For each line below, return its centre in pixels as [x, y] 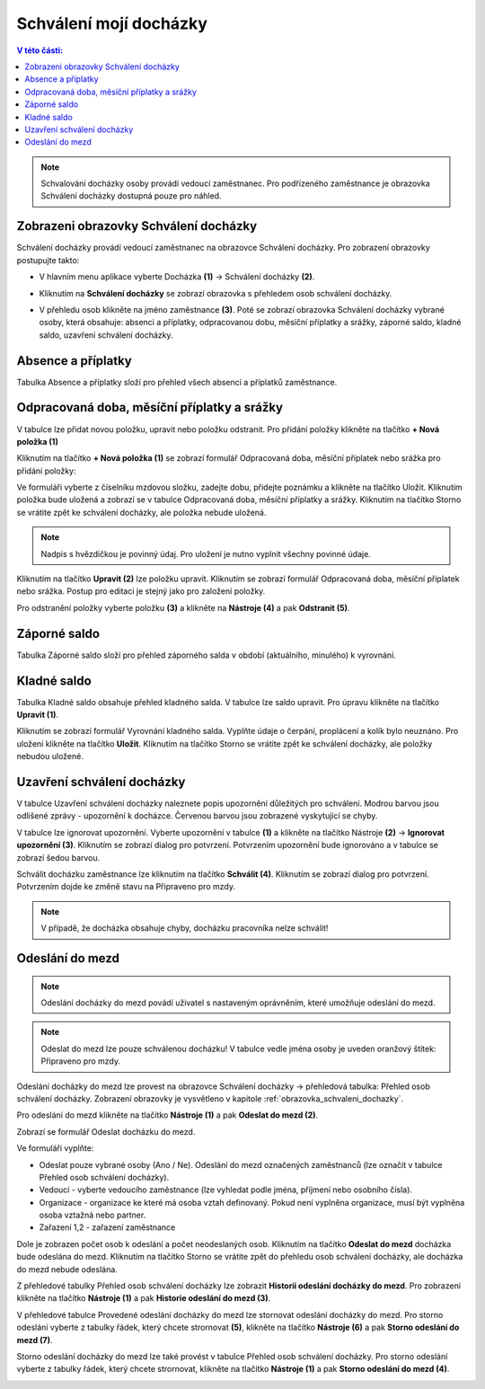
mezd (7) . [35, 1340]
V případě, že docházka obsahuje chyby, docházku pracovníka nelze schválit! [185, 928]
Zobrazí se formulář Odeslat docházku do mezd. [106, 1131]
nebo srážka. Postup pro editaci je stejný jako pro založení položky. [141, 591]
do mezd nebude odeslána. [67, 1269]
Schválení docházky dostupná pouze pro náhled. [131, 196]
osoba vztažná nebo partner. [93, 1215]
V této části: [40, 50]
